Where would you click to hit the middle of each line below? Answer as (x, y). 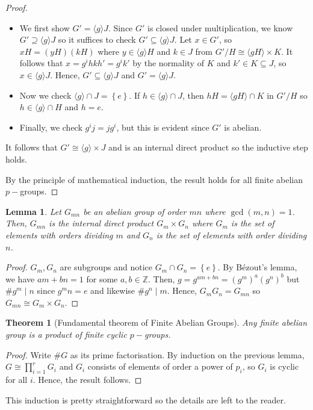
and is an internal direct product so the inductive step (208, 147)
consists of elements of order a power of (160, 366)
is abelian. (243, 127)
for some (102, 278)
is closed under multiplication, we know (220, 27)
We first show (45, 27)
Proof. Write (28, 354)
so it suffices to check (97, 39)
